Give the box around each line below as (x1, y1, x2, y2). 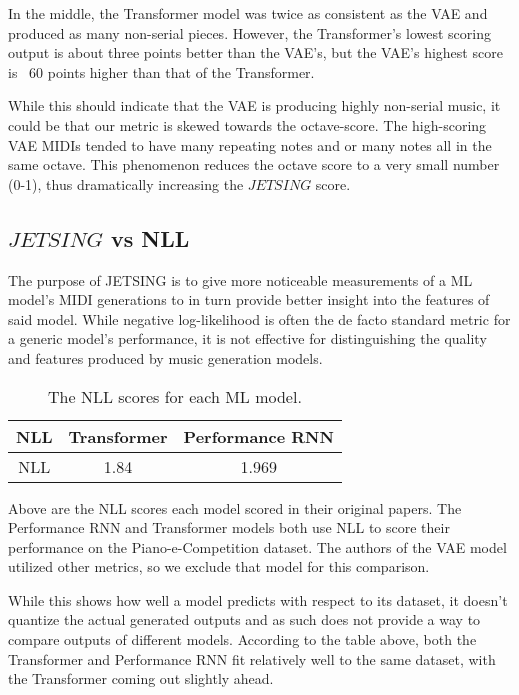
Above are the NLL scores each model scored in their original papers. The (8, 497, 462, 518)
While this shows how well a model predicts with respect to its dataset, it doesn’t (8, 589, 508, 610)
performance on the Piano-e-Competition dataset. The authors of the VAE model (8, 536, 507, 557)
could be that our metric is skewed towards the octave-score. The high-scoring (8, 114, 487, 135)
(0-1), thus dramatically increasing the (8, 173, 244, 194)
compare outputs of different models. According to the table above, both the (8, 629, 477, 650)
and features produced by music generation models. (8, 347, 323, 368)
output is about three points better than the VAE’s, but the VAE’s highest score (8, 42, 503, 63)
